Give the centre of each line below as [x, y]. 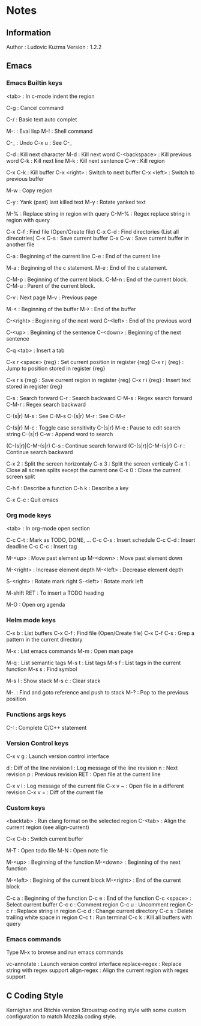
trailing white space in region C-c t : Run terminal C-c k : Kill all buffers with [99, 917]
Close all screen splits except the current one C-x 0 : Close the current [94, 470]
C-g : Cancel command [35, 108]
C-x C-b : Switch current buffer [45, 839]
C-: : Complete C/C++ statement [46, 727]
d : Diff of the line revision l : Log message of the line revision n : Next [92, 768]
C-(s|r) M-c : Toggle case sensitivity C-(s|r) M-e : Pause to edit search [94, 428]
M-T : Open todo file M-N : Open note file [57, 851]
